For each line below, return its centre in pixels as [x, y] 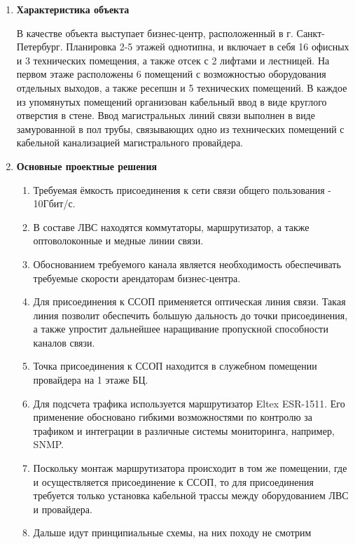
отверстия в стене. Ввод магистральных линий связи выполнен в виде [166, 115]
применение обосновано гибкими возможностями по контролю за [173, 417]
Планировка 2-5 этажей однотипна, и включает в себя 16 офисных [208, 47]
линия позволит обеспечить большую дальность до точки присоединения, [190, 315]
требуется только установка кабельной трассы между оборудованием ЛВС [191, 495]
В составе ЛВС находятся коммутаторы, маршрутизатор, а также [171, 226]
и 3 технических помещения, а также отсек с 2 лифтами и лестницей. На [173, 60]
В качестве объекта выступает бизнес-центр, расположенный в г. [155, 33]
